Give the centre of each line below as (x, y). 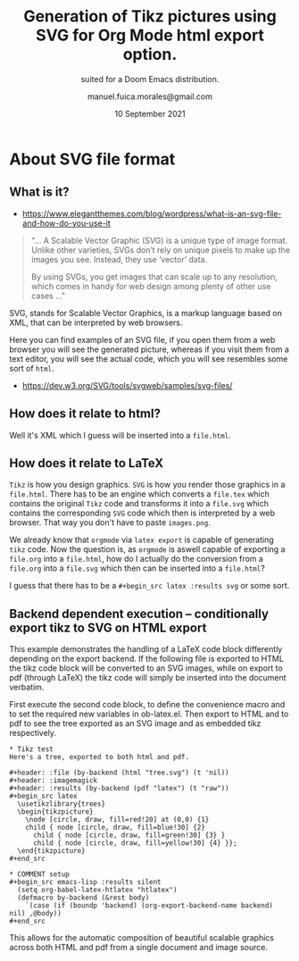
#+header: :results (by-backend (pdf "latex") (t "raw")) (119, 789)
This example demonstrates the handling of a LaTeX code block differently (146, 649)
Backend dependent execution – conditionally (139, 614)
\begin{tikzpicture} (55, 812)
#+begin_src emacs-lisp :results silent (86, 882)
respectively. (33, 733)
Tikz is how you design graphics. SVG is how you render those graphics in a (147, 485)
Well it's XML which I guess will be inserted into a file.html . (120, 435)
